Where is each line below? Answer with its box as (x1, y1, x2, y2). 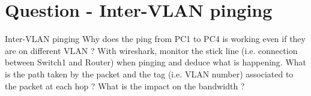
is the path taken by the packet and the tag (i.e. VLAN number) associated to (5, 67, 294, 80)
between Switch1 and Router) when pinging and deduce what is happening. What (5, 56, 307, 68)
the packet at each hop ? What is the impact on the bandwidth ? (5, 79, 245, 92)
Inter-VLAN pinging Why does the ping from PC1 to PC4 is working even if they (5, 32, 306, 45)
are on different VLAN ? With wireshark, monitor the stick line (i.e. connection (5, 44, 298, 56)
